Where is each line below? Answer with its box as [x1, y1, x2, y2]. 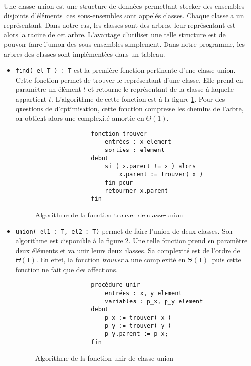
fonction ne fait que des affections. [15, 264, 118, 274]
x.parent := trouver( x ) [119, 171, 203, 178]
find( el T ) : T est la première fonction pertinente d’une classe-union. [15, 65, 236, 75]
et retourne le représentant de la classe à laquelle [88, 84, 234, 94]
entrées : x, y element [105, 289, 182, 297]
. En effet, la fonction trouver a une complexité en [36, 255, 186, 265]
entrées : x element [105, 138, 172, 146]
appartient [15, 94, 47, 104]
